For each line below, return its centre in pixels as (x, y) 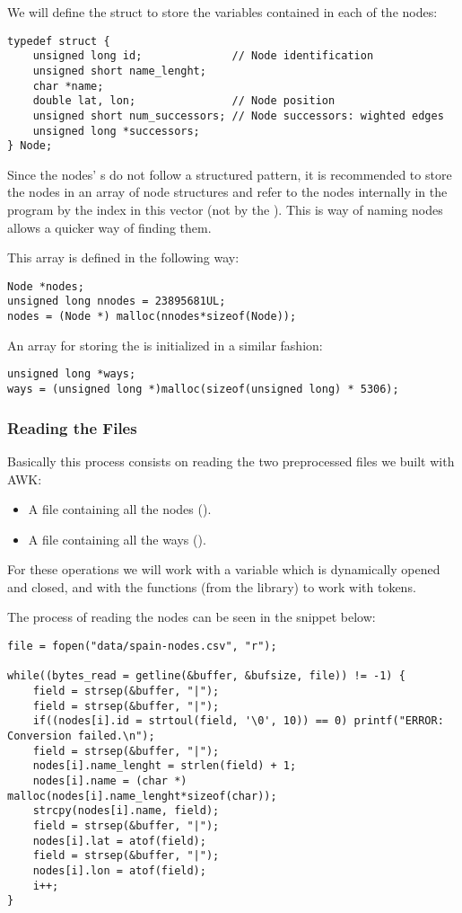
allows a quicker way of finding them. (109, 227)
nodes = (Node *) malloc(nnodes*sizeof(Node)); (152, 317)
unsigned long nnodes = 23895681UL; (117, 301)
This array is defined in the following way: (123, 257)
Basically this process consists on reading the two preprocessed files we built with (231, 461)
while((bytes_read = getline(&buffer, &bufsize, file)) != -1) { (206, 676)
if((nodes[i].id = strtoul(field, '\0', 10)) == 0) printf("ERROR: (238, 721)
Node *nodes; (46, 286)
